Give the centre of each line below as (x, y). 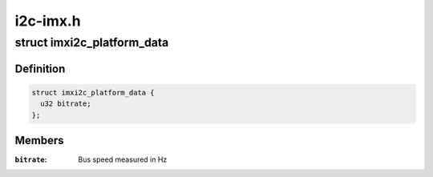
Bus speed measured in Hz (123, 159)
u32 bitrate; (66, 104)
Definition (40, 68)
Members (39, 141)
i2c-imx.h (48, 21)
